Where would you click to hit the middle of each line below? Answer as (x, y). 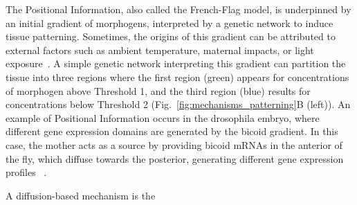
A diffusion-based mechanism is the (81, 195)
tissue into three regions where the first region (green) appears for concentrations (177, 77)
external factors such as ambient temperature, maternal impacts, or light (160, 50)
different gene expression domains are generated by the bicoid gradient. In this (172, 131)
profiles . (26, 172)
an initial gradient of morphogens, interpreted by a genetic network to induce (170, 23)
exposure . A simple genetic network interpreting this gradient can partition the (176, 63)
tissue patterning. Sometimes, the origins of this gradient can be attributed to (171, 36)
